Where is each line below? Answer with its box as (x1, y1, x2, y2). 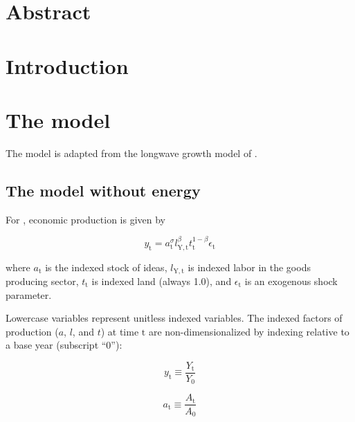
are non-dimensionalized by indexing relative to (148, 324, 349, 338)
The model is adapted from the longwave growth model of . (6, 145, 257, 160)
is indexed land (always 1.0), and (91, 273, 232, 288)
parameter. (6, 287, 52, 302)
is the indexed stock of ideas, (45, 259, 167, 274)
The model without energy (6, 179, 201, 201)
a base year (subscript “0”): (6, 338, 122, 352)
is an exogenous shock (244, 273, 338, 288)
